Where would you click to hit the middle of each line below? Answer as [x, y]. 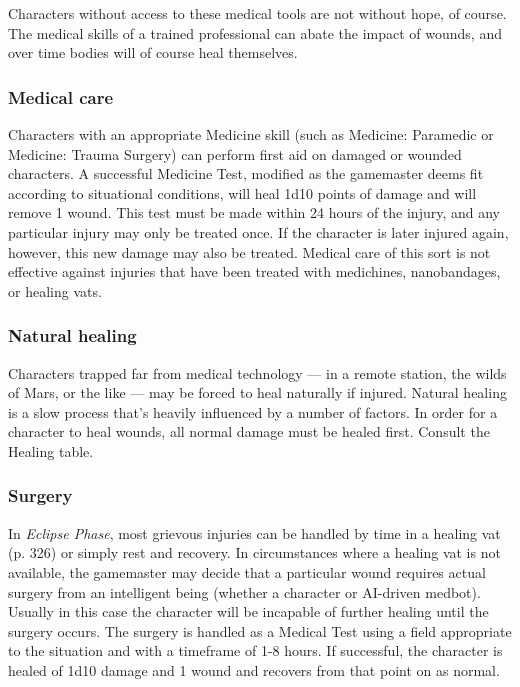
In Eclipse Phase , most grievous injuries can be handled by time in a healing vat [254, 532]
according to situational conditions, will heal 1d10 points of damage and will [242, 192]
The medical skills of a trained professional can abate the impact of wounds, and [255, 32]
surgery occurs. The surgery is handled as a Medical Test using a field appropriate [260, 630]
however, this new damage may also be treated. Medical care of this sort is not [249, 251]
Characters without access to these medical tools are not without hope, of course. [257, 13]
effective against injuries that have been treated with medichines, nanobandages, [254, 271]
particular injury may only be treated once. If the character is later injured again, [258, 231]
